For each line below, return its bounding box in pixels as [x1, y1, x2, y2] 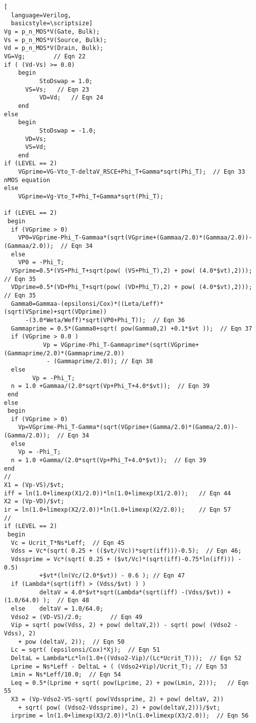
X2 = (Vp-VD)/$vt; [4, 498, 64, 505]
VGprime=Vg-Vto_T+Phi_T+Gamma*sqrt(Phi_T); [18, 193, 164, 200]
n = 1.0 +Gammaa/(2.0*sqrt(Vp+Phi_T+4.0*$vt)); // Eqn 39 [11, 383, 210, 390]
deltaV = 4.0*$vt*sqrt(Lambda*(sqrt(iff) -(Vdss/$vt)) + [39, 588, 231, 596]
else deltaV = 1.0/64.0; [11, 605, 103, 612]
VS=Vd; [25, 144, 47, 151]
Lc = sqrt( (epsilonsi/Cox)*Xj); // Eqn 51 [11, 646, 160, 654]
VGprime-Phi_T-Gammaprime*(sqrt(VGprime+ [60, 341, 199, 348]
